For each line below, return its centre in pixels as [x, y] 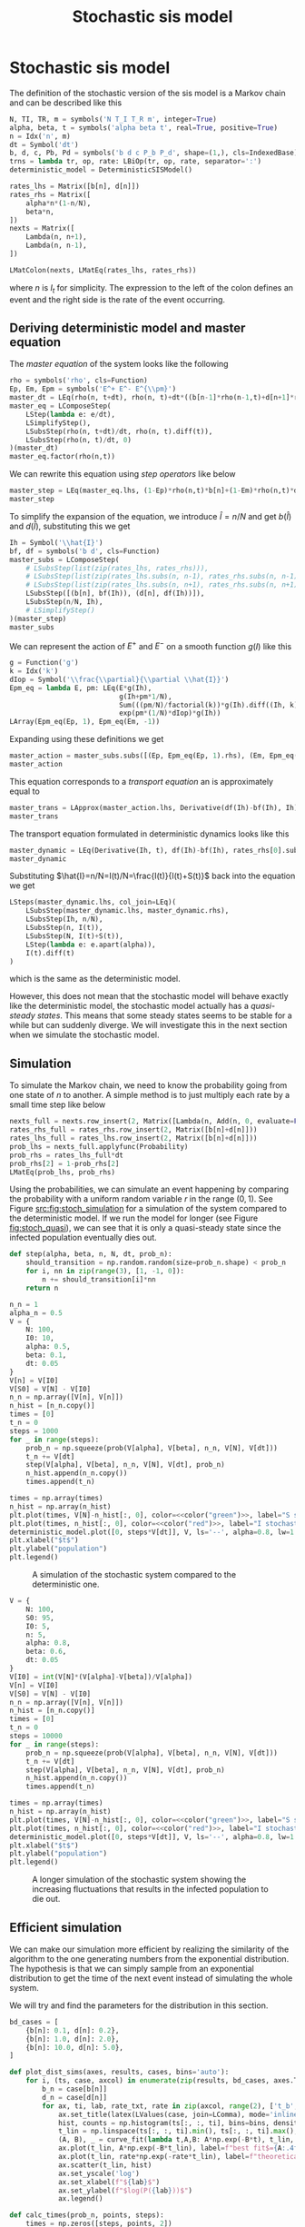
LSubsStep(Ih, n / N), [64, 919]
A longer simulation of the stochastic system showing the [139, 1880]
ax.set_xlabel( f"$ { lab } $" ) [109, 2182]
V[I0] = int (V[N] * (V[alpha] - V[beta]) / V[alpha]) [101, 1677]
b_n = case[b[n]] [74, 2089]
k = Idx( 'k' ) [34, 671]
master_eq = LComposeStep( [60, 406]
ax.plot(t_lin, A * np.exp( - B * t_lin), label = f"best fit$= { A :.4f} [180, 2148]
